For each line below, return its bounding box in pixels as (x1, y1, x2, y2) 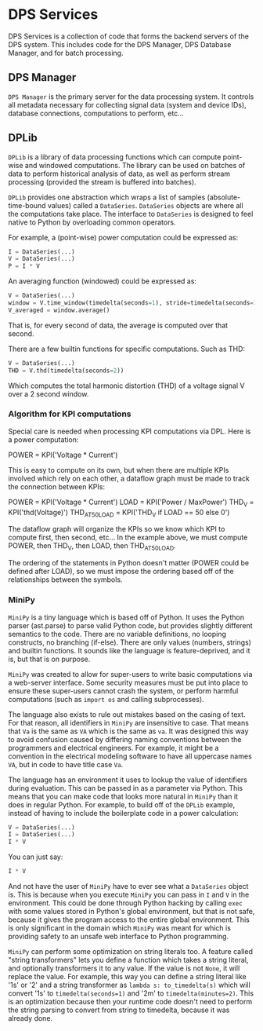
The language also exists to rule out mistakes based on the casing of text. (8, 709, 246, 719)
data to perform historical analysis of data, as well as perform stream (8, 169, 231, 178)
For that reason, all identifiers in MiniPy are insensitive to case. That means (8, 718, 249, 727)
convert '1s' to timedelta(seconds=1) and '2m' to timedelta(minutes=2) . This (8, 989, 254, 998)
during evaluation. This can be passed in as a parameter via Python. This (8, 783, 243, 792)
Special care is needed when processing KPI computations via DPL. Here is (8, 426, 251, 436)
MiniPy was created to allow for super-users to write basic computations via (8, 669, 253, 678)
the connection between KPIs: (8, 481, 106, 492)
